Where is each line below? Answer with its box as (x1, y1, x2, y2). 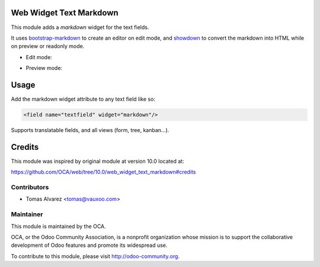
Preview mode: (25, 65, 62, 72)
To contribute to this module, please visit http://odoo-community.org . (11, 252, 180, 260)
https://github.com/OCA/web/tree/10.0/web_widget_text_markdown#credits (11, 169, 196, 176)
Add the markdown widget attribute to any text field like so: (11, 95, 155, 102)
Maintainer (11, 210, 43, 218)
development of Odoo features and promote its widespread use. (11, 242, 168, 249)
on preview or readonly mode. (11, 43, 85, 50)
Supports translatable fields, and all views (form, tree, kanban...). (11, 126, 169, 133)
